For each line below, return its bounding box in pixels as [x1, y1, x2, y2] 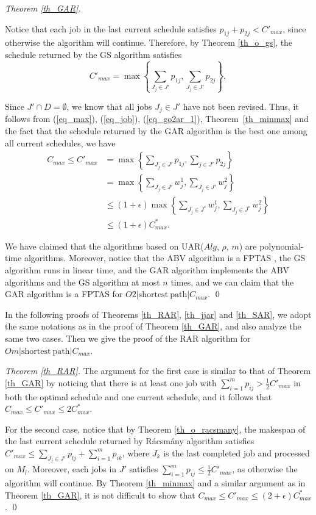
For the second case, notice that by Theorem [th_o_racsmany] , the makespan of [5, 422, 306, 435]
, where [122, 446, 150, 459]
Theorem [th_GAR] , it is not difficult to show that [5, 488, 195, 501]
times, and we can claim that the [170, 275, 294, 288]
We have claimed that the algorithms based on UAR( [5, 239, 204, 252]
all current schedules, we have [5, 136, 116, 149]
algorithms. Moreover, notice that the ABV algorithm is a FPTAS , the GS [24, 251, 306, 264]
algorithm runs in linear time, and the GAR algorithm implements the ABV [5, 264, 290, 276]
